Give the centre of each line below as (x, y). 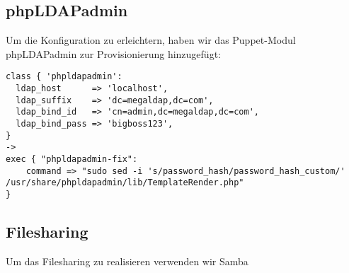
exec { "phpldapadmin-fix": (72, 159)
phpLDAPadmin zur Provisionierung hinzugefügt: (113, 53)
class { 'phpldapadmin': (64, 77)
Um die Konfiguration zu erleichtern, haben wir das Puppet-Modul (151, 40)
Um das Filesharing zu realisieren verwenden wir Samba (127, 261)
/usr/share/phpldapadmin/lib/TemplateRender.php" (125, 183)
